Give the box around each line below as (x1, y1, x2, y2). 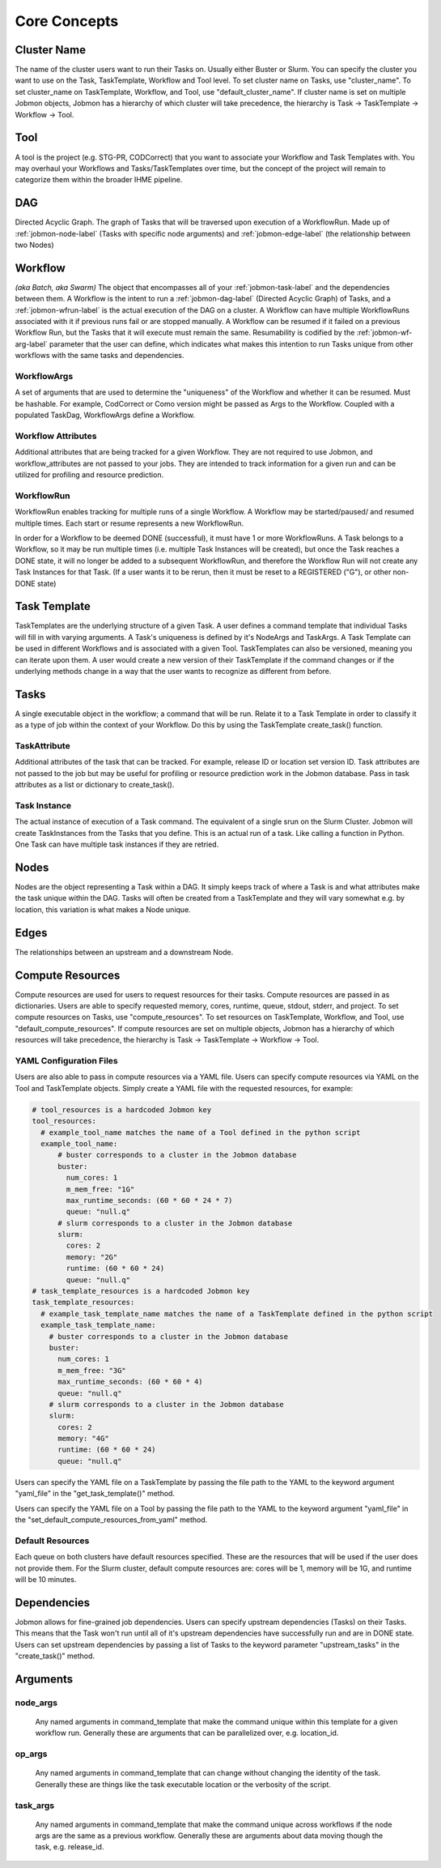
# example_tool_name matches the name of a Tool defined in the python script (40, 1128, 361, 1137)
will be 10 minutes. (15, 1574, 77, 1584)
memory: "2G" (66, 1252, 118, 1261)
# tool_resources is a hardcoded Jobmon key (32, 1105, 212, 1114)
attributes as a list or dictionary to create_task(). (15, 780, 175, 790)
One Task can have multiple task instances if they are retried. (15, 839, 219, 850)
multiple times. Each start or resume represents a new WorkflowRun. (15, 518, 244, 528)
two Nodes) (15, 240, 54, 249)
